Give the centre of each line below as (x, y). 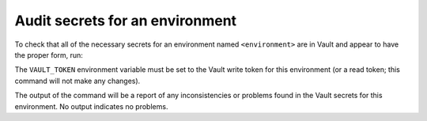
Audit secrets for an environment (126, 21)
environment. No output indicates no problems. (91, 106)
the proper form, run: (49, 55)
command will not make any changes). (77, 81)
